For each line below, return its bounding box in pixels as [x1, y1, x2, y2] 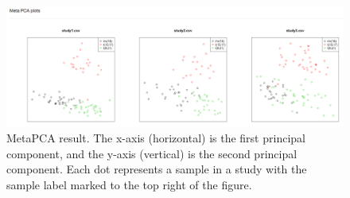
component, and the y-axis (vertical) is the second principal [6, 145, 297, 161]
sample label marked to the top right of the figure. [6, 176, 252, 192]
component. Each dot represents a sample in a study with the [6, 161, 307, 177]
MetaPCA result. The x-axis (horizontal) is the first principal [6, 130, 305, 146]
